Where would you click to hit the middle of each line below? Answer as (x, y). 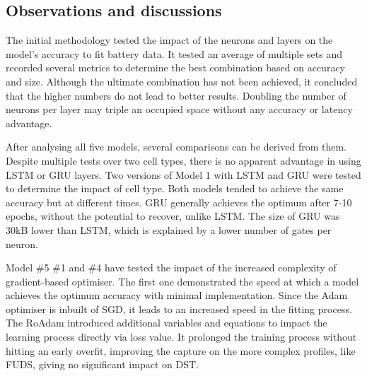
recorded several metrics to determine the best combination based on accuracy (175, 67)
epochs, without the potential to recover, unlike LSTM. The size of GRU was (173, 216)
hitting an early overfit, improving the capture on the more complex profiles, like (181, 350)
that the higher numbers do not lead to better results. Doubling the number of (176, 95)
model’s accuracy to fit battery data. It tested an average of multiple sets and (174, 53)
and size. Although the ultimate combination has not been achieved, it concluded (182, 81)
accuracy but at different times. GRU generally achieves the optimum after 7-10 (179, 202)
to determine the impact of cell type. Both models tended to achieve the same (175, 188)
